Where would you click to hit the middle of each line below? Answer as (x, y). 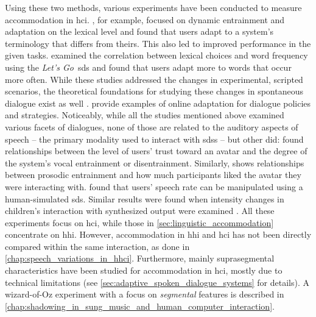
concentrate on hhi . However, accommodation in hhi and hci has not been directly (158, 234)
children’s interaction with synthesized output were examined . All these (140, 211)
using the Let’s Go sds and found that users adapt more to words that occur (148, 67)
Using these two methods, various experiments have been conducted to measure (153, 7)
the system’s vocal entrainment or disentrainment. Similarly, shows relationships (155, 162)
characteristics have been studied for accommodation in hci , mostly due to (144, 270)
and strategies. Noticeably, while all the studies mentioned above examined (145, 115)
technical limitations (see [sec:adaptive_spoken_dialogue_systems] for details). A (157, 282)
